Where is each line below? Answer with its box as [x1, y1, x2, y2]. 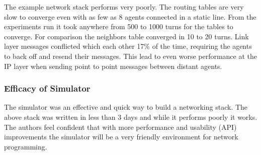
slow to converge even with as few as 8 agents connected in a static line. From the [4, 11, 256, 22]
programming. [4, 141, 47, 151]
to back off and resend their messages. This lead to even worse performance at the [4, 50, 257, 61]
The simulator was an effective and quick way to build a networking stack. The [4, 102, 248, 112]
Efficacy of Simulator [4, 82, 91, 95]
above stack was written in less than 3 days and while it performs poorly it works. [4, 111, 257, 122]
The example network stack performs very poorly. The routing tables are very [4, 2, 244, 12]
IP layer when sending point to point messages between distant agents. [4, 60, 222, 71]
